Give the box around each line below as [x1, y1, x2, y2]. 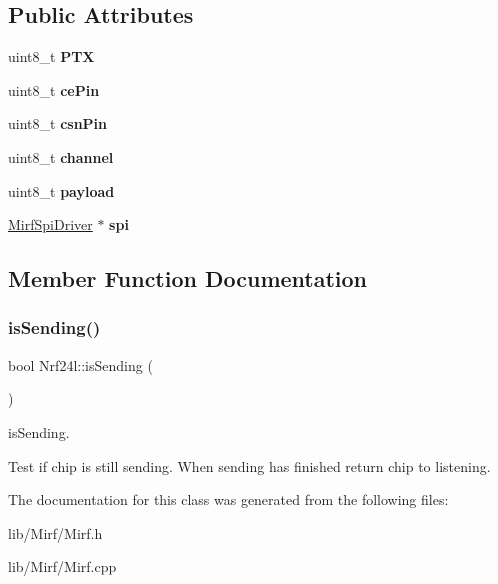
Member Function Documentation [8, 263, 368, 294]
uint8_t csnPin [8, 113, 107, 134]
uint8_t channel [8, 146, 114, 167]
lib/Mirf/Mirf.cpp [8, 556, 117, 577]
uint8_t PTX [8, 46, 95, 67]
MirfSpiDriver [8, 214, 93, 235]
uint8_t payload [8, 180, 115, 201]
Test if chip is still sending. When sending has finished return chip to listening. [8, 455, 491, 476]
